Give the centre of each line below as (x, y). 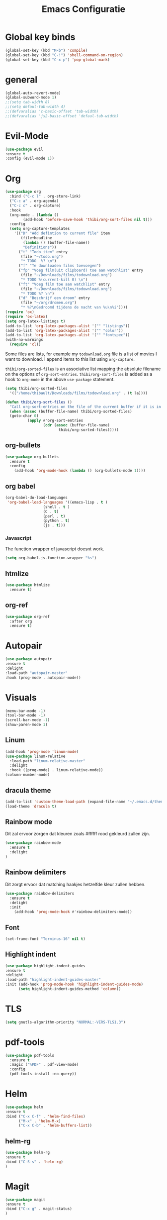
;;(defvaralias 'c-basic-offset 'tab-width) (52, 111)
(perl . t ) (54, 516)
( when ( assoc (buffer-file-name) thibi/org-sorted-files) (71, 411)
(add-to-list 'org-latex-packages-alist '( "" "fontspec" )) (68, 335)
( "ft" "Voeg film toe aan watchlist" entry (64, 284)
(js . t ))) (54, 525)
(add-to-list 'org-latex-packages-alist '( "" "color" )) (64, 330)
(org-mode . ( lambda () (34, 215)
